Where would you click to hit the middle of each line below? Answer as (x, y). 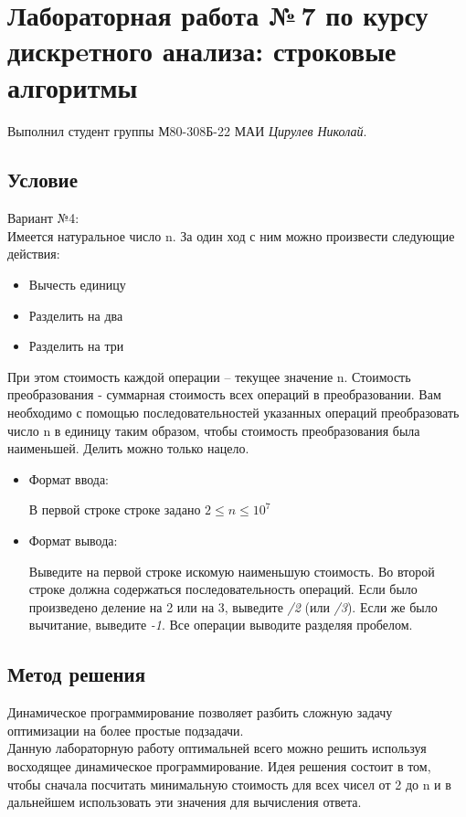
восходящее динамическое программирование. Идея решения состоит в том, (219, 765)
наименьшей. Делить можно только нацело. (128, 448)
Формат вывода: (73, 541)
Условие (42, 180)
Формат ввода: (69, 478)
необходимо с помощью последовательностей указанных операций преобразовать (233, 413)
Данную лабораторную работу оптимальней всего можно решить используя (217, 748)
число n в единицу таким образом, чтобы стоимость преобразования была (214, 430)
